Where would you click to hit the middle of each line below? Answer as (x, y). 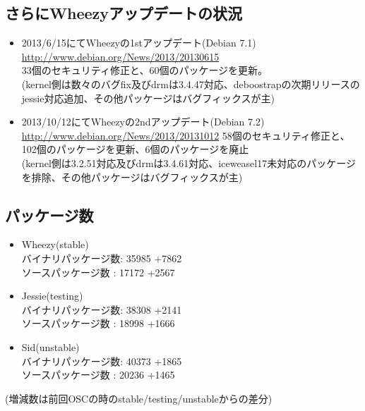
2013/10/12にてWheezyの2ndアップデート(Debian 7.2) (143, 122)
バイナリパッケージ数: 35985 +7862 (102, 258)
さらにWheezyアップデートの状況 (124, 13)
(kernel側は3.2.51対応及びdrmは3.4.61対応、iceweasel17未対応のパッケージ (189, 162)
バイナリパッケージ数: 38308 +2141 (102, 309)
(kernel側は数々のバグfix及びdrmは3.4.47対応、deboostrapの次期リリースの (191, 84)
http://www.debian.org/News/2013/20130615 (120, 56)
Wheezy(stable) (55, 244)
